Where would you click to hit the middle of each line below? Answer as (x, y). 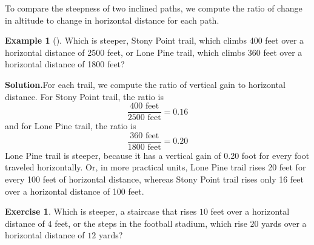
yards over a (284, 223)
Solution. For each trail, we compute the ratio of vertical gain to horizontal (145, 84)
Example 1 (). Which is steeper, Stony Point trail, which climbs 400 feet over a (155, 40)
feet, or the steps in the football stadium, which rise (151, 223)
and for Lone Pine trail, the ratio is (71, 126)
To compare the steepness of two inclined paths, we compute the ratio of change (154, 8)
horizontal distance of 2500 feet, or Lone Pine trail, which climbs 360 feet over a (154, 52)
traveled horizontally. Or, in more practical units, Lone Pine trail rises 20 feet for (155, 167)
